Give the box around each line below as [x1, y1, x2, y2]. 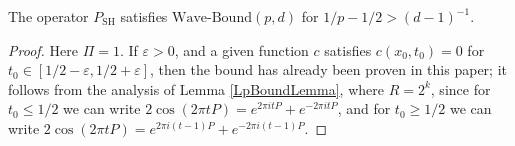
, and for [337, 98, 391, 119]
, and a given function [174, 39, 309, 60]
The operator [8, 6, 89, 26]
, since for [430, 78, 491, 99]
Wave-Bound [172, 11, 252, 25]
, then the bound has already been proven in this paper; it [150, 59, 507, 80]
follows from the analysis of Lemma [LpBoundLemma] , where [8, 78, 384, 99]
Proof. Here [8, 39, 78, 60]
